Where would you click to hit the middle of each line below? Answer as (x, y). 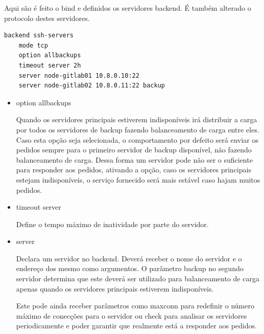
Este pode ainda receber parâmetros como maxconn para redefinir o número (135, 306)
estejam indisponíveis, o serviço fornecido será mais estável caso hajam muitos (138, 179)
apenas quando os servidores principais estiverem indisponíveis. (115, 288)
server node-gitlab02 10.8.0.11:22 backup (92, 86)
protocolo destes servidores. (47, 18)
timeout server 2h (50, 65)
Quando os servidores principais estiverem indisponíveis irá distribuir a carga (137, 119)
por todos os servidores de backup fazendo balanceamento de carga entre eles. (138, 129)
